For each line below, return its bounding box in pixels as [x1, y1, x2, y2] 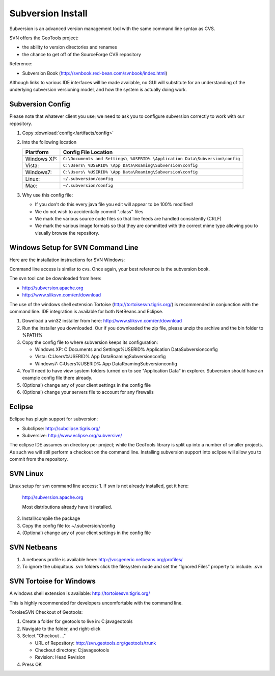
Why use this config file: [22, 192, 73, 198]
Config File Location [63, 148, 113, 156]
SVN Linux [9, 469, 44, 478]
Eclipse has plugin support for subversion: [9, 416, 98, 422]
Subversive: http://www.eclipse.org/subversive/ [22, 432, 122, 438]
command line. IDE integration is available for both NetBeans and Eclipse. [9, 308, 163, 314]
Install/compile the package [22, 515, 80, 521]
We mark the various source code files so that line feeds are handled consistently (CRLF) [35, 215, 222, 221]
